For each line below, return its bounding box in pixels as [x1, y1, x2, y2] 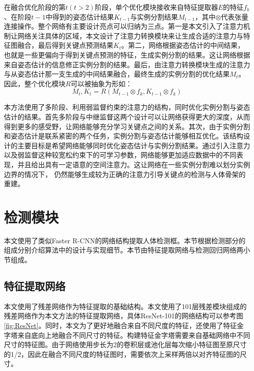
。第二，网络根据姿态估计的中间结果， [121, 40, 245, 50]
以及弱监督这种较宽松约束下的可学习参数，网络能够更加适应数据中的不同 [4, 150, 236, 160]
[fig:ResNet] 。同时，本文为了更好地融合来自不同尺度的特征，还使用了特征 [4, 320, 237, 330]
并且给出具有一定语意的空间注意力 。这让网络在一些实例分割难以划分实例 [17, 159, 250, 169]
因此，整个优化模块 [4, 78, 65, 88]
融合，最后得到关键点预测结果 [17, 40, 113, 50]
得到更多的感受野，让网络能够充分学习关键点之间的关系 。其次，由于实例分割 [4, 121, 250, 131]
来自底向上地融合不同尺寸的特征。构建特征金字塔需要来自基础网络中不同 [18, 330, 250, 340]
